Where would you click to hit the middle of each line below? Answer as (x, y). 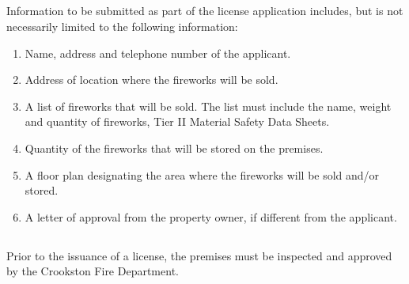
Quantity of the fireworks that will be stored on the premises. (174, 148)
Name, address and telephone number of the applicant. (158, 53)
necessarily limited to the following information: (122, 26)
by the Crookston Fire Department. (93, 271)
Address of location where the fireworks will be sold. (151, 80)
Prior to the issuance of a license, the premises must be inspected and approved (199, 255)
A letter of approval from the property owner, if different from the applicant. (211, 216)
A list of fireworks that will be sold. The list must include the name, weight (208, 106)
